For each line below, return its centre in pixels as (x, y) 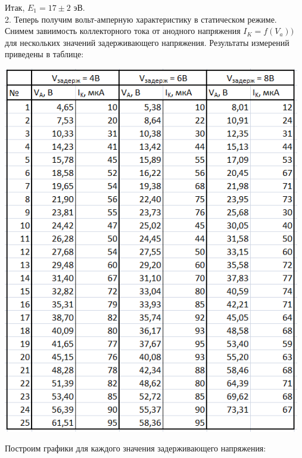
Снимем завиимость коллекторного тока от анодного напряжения (123, 31)
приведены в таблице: (44, 54)
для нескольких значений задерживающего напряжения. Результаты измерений (147, 42)
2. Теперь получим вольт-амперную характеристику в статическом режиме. (141, 19)
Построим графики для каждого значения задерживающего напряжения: (136, 448)
